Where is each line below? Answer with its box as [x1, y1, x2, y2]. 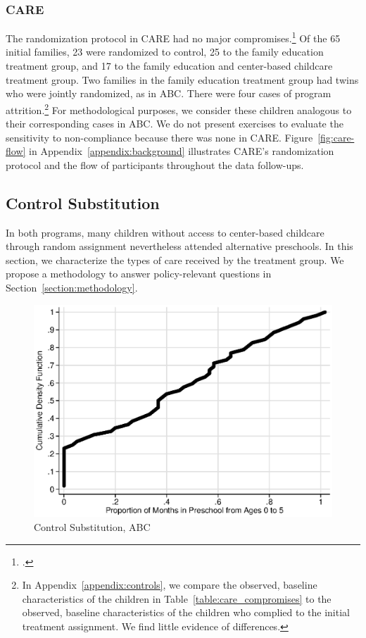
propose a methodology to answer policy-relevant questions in [6, 266, 272, 281]
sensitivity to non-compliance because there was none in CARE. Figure [6, 130, 313, 144]
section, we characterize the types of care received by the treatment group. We [6, 252, 344, 267]
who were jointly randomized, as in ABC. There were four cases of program [6, 86, 332, 101]
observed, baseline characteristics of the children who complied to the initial [22, 605, 350, 620]
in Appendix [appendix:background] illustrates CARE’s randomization [29, 144, 334, 158]
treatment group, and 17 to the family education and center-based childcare [6, 58, 333, 73]
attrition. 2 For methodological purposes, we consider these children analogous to [6, 100, 352, 117]
